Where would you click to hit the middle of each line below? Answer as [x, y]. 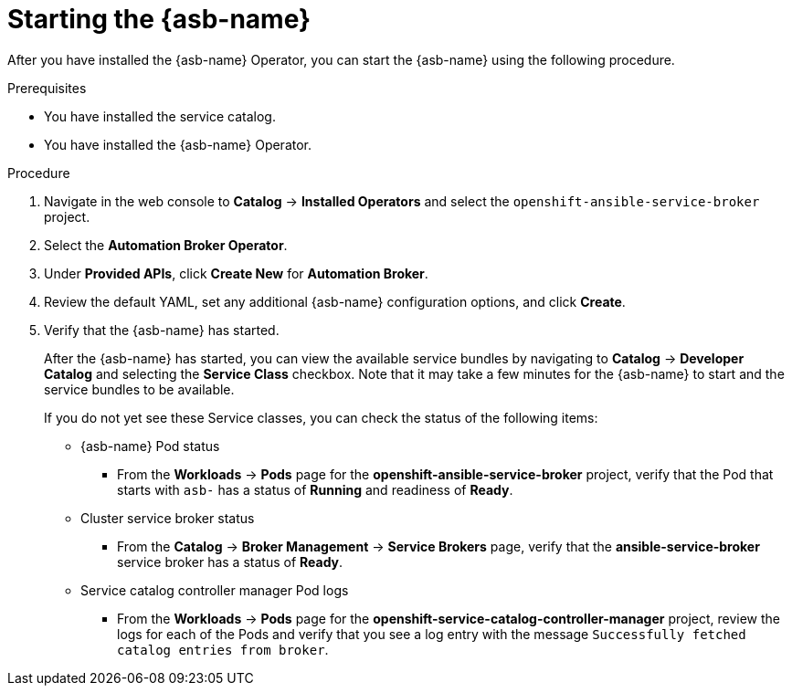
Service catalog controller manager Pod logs [215, 590]
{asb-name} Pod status [150, 446]
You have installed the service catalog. [160, 116]
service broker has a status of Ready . [230, 562]
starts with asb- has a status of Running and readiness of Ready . [315, 489]
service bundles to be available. [139, 389]
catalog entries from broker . [223, 649]
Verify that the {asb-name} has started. [162, 330]
